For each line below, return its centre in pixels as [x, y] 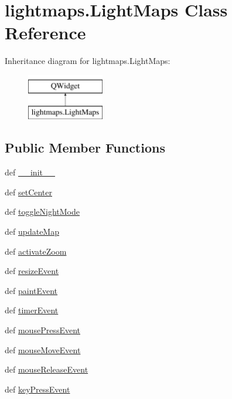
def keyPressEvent [37, 389]
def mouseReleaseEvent [47, 369]
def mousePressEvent [42, 330]
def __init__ [30, 172]
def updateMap [32, 231]
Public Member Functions [85, 148]
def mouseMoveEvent [43, 349]
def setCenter [28, 192]
